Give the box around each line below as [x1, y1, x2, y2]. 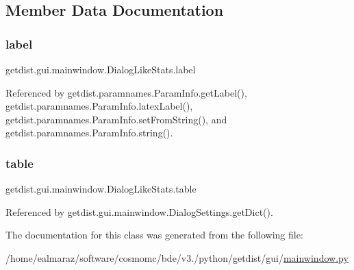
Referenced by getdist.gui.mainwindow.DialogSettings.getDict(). [5, 204, 273, 219]
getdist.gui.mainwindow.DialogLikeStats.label [5, 62, 196, 76]
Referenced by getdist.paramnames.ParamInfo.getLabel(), [5, 85, 247, 99]
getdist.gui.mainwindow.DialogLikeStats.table [5, 182, 197, 196]
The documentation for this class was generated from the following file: [5, 228, 303, 242]
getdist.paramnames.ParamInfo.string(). [5, 125, 173, 140]
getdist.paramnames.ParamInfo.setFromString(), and [5, 112, 227, 126]
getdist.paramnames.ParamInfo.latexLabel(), [5, 99, 193, 113]
